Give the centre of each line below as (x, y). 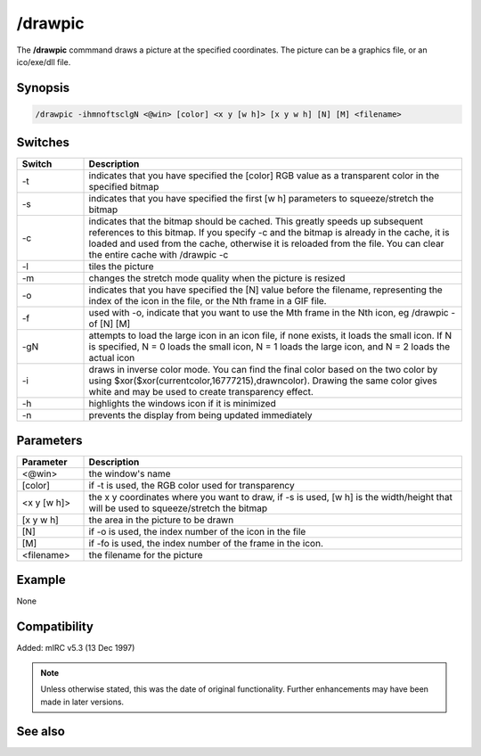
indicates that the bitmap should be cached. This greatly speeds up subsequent (256, 221)
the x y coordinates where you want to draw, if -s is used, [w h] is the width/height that (271, 497)
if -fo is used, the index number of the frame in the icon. (206, 543)
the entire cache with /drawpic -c (159, 255)
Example (41, 580)
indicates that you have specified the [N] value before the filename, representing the (265, 290)
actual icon (112, 358)
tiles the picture (121, 267)
